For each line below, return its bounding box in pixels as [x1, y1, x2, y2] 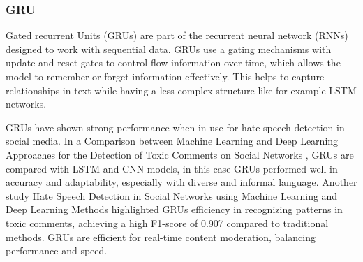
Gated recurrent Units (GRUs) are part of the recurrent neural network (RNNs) [6, 28, 348, 43]
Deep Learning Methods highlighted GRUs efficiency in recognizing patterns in [6, 202, 343, 217]
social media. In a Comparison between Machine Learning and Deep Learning [6, 133, 339, 148]
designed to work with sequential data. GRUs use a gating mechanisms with [6, 41, 332, 56]
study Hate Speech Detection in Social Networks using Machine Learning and [6, 188, 338, 203]
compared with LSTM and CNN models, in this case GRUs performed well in [6, 161, 338, 175]
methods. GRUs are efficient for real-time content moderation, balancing [6, 229, 316, 244]
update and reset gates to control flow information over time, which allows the [6, 55, 341, 70]
